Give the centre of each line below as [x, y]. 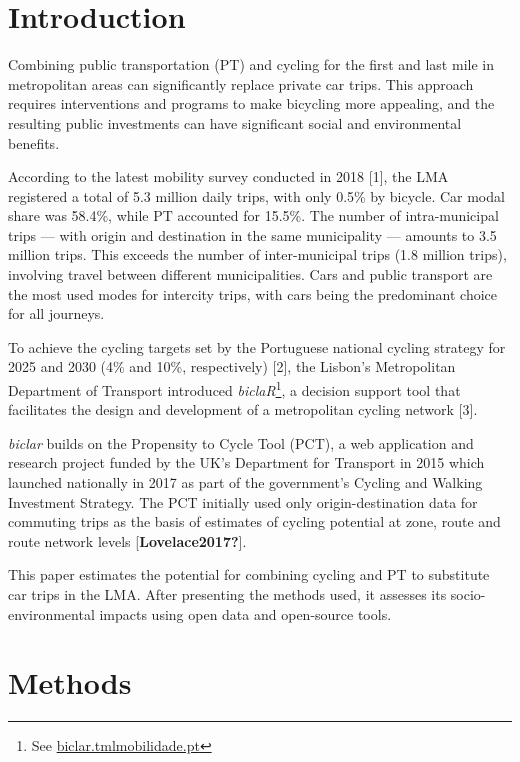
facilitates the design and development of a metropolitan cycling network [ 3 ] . [243, 409]
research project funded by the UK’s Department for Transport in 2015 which [246, 462]
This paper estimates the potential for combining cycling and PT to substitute [249, 574]
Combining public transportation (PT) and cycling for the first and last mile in [251, 64]
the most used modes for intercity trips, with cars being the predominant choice [253, 293]
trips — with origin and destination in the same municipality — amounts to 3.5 [252, 234]
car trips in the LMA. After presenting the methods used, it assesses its [227, 594]
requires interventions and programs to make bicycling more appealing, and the [251, 103]
